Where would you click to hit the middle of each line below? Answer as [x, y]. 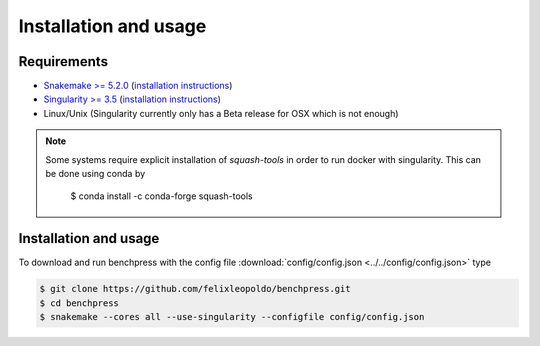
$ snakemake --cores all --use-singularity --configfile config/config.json [232, 317]
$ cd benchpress [79, 303]
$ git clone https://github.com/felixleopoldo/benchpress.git [195, 289]
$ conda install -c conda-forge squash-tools [162, 196]
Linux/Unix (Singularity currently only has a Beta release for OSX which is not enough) [221, 113]
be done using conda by [95, 174]
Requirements [63, 61]
